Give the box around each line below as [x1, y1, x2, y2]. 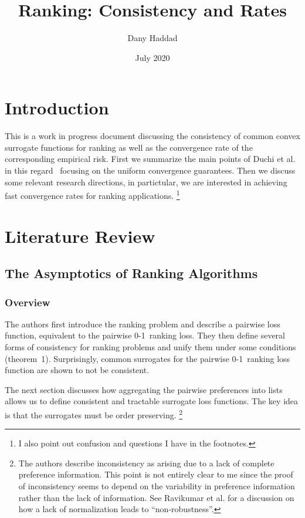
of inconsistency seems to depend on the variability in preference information [18, 480, 295, 492]
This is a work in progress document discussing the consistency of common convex [5, 130, 300, 142]
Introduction [5, 96, 109, 120]
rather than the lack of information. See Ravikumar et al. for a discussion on [18, 491, 294, 503]
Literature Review [5, 224, 155, 248]
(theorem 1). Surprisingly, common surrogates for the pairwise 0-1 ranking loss [5, 352, 290, 364]
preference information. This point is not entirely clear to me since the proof [18, 468, 293, 480]
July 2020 [135, 51, 170, 63]
